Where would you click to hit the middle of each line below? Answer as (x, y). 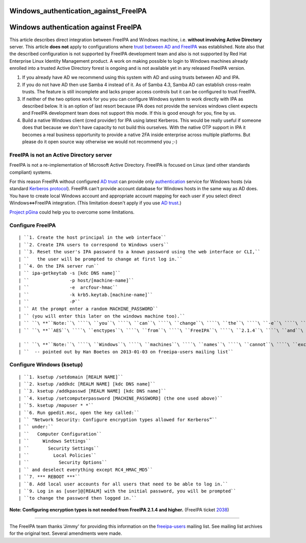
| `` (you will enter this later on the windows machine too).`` (102, 316)
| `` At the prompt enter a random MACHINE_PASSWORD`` (88, 309)
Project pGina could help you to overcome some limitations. (72, 212)
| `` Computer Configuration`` (60, 434)
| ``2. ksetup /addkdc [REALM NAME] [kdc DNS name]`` (87, 384)
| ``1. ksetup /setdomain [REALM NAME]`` (71, 377)
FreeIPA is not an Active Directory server (61, 154)
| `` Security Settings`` (59, 448)
